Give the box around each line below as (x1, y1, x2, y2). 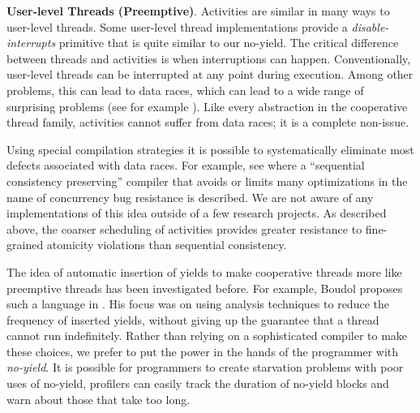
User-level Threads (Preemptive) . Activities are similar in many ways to (6, 2, 390, 19)
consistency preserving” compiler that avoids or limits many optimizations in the (6, 172, 408, 189)
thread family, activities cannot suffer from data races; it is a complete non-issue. (6, 114, 409, 131)
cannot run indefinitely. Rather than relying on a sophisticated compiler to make (6, 327, 408, 344)
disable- (351, 18, 389, 35)
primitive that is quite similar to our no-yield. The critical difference (58, 34, 399, 51)
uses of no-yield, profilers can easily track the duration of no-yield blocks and (6, 375, 389, 392)
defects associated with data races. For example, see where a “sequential (6, 157, 365, 174)
